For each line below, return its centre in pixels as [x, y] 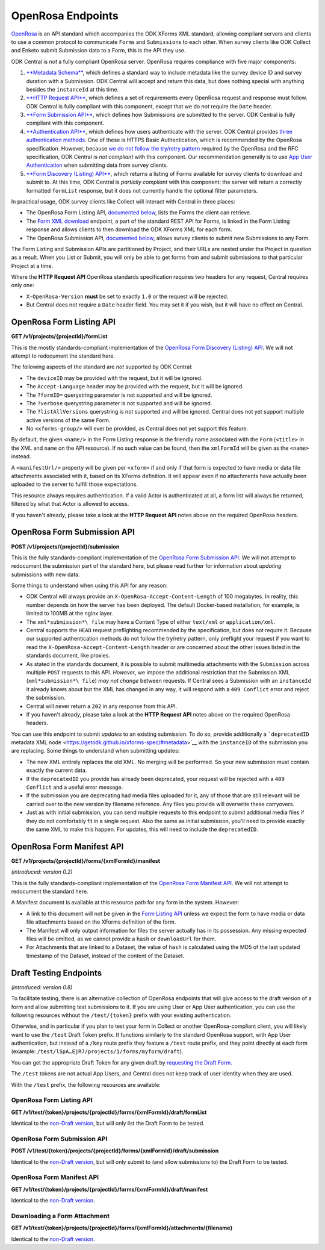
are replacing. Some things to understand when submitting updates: [95, 751]
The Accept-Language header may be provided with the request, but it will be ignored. [135, 387]
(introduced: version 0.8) [42, 987]
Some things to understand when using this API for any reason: [89, 586]
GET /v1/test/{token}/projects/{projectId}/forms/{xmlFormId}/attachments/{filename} [122, 1228]
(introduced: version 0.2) [42, 872]
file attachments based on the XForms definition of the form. [101, 922]
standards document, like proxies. [68, 656]
